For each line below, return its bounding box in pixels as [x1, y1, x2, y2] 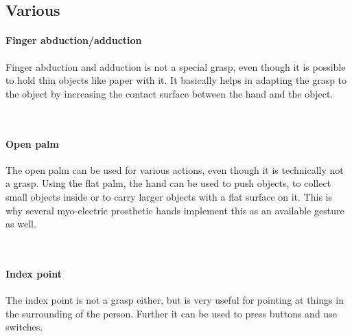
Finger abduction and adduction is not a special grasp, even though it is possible [5, 59, 346, 74]
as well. [5, 216, 36, 231]
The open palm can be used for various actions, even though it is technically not [5, 162, 344, 177]
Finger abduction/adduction [5, 33, 142, 47]
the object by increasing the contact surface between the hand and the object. [5, 86, 333, 100]
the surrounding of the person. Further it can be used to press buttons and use [5, 306, 337, 320]
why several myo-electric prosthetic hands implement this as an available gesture [5, 203, 344, 217]
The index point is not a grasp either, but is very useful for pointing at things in [5, 293, 344, 307]
